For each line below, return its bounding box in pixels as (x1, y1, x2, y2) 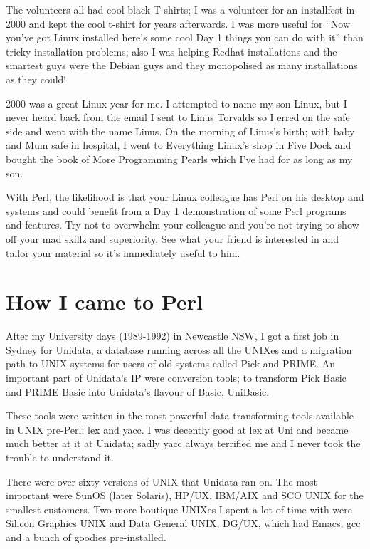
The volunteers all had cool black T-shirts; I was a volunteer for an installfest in (6, 2, 355, 16)
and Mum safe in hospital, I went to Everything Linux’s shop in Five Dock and (6, 137, 351, 152)
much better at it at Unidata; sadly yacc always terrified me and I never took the (6, 436, 361, 451)
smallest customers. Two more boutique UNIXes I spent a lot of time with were (6, 501, 352, 516)
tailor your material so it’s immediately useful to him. (6, 245, 240, 260)
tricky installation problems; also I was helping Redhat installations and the (6, 43, 337, 58)
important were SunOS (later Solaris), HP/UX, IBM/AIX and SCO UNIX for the (6, 488, 364, 503)
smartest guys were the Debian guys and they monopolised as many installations (6, 58, 358, 73)
